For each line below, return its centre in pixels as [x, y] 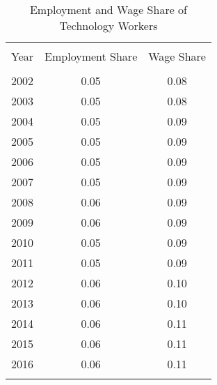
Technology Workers [108, 25]
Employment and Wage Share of [108, 9]
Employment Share [91, 56]
